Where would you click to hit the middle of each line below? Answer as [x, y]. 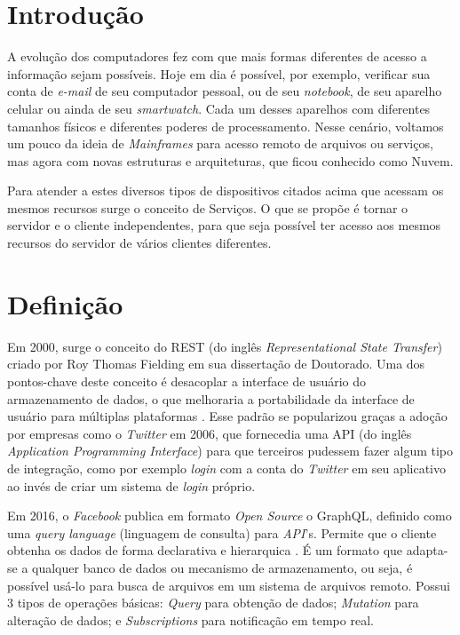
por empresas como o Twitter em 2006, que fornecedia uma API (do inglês [210, 433]
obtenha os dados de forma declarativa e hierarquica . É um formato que [205, 550]
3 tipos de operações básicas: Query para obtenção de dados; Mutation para [213, 603]
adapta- [427, 550]
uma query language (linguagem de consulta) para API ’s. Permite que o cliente [222, 532]
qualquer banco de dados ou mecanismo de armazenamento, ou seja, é [222, 567]
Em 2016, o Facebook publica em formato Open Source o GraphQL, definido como [230, 516]
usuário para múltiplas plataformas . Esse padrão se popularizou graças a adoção [227, 416]
